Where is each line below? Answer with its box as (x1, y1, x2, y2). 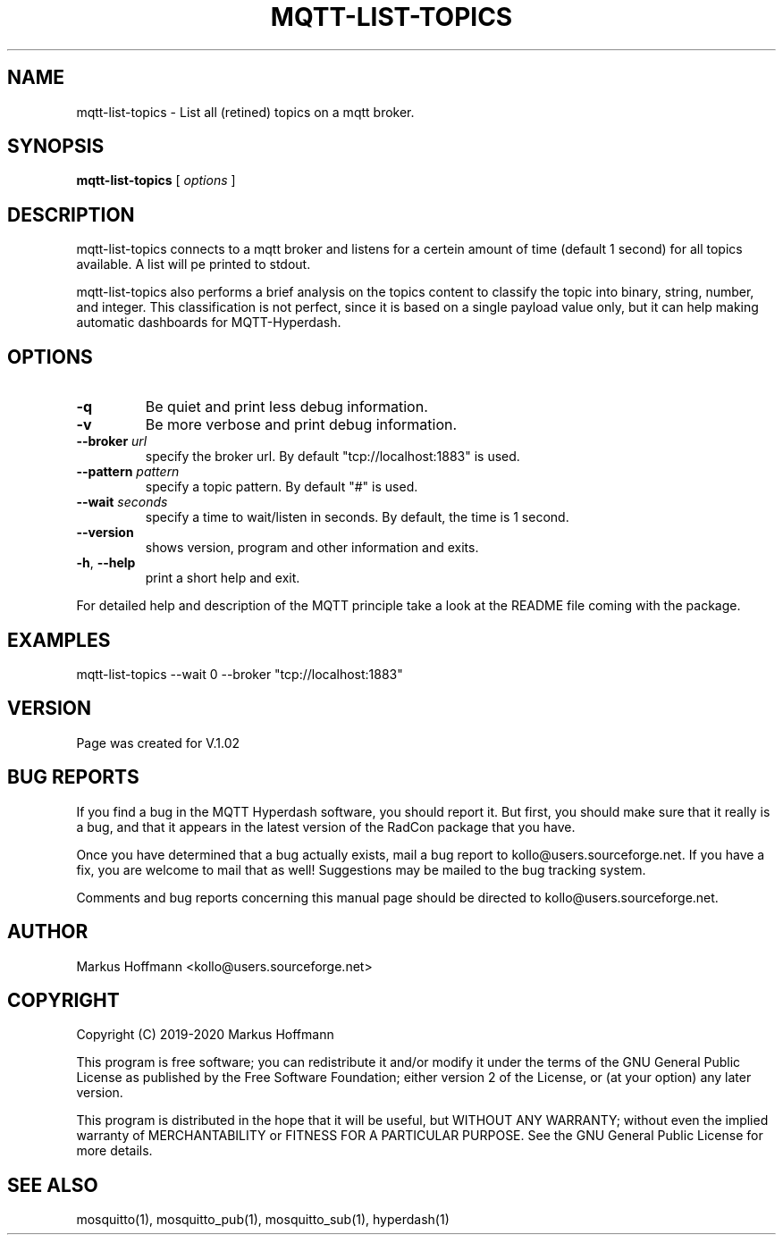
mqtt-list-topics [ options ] (76, 172, 236, 189)
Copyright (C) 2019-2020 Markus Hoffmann (76, 1027, 334, 1043)
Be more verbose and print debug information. (145, 415, 458, 434)
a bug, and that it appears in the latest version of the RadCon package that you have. (76, 818, 576, 835)
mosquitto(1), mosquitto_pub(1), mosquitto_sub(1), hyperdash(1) (76, 1212, 450, 1228)
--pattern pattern (76, 464, 180, 480)
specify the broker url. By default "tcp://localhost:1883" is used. (145, 449, 520, 465)
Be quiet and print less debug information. (145, 398, 428, 416)
